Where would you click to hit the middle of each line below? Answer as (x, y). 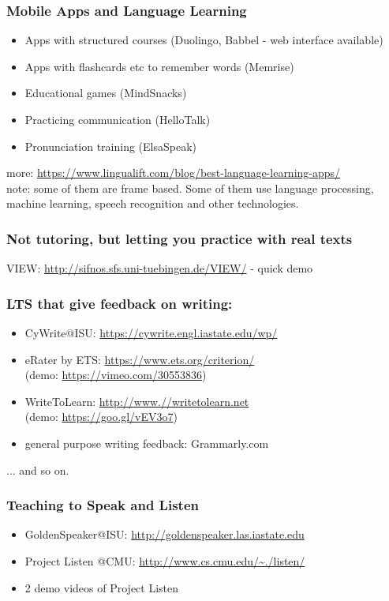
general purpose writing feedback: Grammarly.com (147, 443)
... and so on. (38, 470)
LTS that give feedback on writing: (120, 303)
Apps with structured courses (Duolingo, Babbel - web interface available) (204, 40)
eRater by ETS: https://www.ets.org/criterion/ (140, 359)
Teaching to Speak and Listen (103, 505)
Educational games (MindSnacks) (106, 93)
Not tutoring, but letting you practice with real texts (180, 238)
